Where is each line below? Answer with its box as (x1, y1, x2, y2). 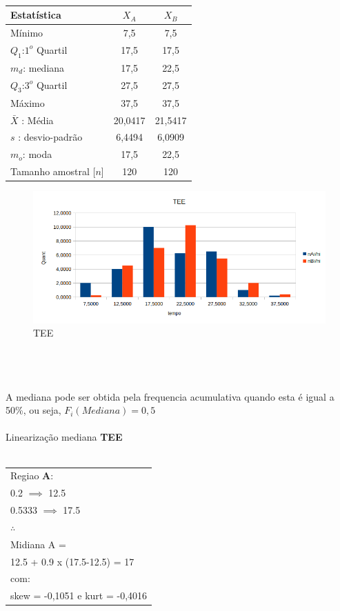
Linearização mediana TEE (6, 430, 123, 444)
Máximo (10, 95, 45, 110)
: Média (21, 112, 54, 127)
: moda (22, 147, 52, 161)
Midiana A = (10, 537, 66, 551)
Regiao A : (10, 468, 54, 483)
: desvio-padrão (18, 130, 83, 144)
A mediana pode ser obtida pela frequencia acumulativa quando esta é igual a (6, 389, 334, 403)
